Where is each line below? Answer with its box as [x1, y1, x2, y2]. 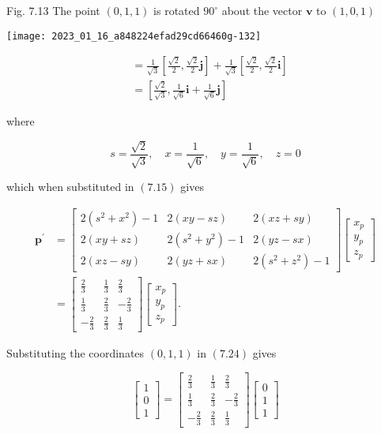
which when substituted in [6, 178, 134, 195]
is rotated [153, 2, 200, 18]
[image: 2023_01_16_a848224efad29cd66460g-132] [6, 30, 262, 42]
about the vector [221, 2, 303, 18]
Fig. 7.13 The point [6, 2, 100, 18]
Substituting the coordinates [6, 345, 145, 361]
